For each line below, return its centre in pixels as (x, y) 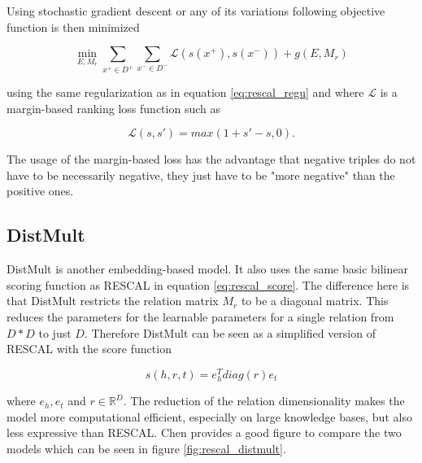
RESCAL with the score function (89, 349)
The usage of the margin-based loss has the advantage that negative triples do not (211, 159)
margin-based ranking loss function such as (113, 108)
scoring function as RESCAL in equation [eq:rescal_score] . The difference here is (208, 284)
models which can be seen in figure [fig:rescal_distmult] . (146, 448)
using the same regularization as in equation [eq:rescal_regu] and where (185, 92)
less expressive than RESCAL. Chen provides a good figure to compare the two (204, 432)
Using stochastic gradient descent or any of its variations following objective (196, 11)
